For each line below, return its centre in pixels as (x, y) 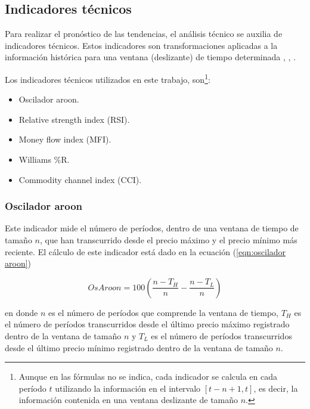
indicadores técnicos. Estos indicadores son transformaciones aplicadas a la (141, 45)
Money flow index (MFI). (65, 139)
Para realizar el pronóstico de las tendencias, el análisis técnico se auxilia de (144, 34)
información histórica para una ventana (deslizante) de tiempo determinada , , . (151, 57)
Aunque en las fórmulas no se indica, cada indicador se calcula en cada (148, 377)
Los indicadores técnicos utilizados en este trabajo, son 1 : (108, 78)
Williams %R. (44, 159)
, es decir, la (276, 388)
